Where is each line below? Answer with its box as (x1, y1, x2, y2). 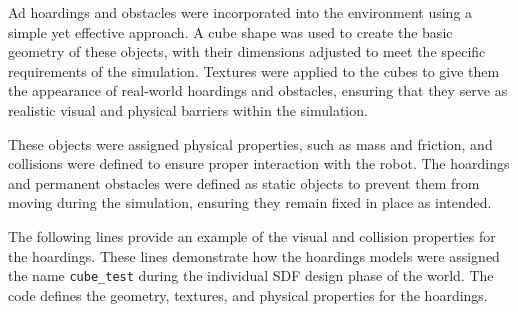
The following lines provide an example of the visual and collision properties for (8, 225, 496, 246)
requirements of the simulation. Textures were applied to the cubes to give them (8, 60, 500, 81)
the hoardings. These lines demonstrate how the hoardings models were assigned (8, 245, 500, 266)
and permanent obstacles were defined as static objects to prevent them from (8, 172, 480, 193)
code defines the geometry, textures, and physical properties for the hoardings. (8, 284, 488, 305)
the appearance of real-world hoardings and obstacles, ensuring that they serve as (8, 80, 508, 101)
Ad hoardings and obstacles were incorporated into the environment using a (8, 2, 473, 22)
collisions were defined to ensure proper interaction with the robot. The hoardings (8, 153, 510, 174)
